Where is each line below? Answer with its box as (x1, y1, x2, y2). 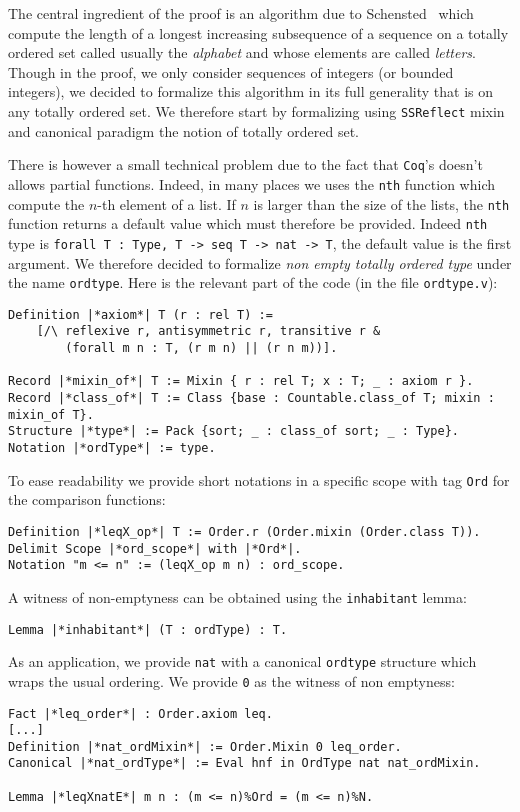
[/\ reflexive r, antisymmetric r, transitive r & (36, 324, 381, 339)
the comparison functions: (8, 489, 166, 510)
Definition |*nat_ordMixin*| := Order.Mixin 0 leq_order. (8, 739, 402, 754)
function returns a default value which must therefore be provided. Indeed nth (8, 213, 488, 234)
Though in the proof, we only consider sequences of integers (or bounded (8, 61, 454, 82)
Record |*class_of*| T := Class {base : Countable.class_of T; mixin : (8, 391, 495, 406)
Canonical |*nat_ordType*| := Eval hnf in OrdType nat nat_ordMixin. (8, 756, 481, 771)
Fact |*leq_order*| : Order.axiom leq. (8, 706, 273, 721)
